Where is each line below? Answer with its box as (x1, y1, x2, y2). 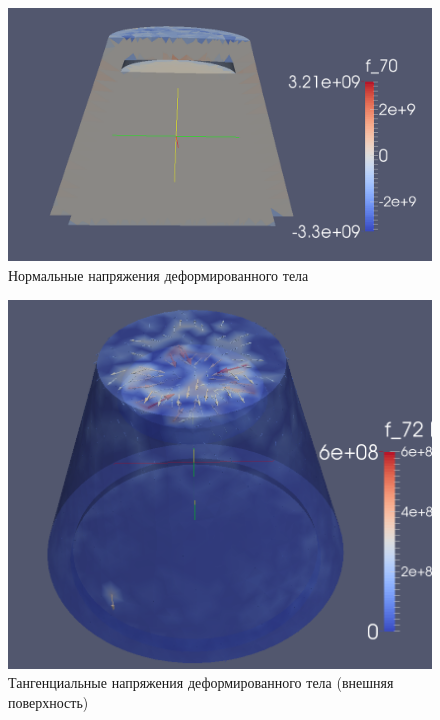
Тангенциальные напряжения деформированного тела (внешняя (8, 672, 394, 693)
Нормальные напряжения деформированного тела (8, 265, 309, 285)
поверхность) (8, 691, 89, 712)
